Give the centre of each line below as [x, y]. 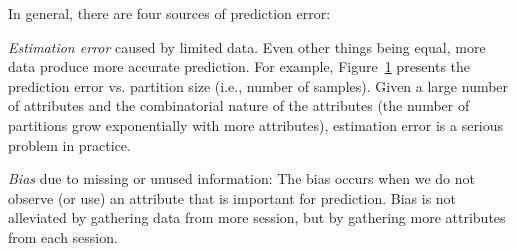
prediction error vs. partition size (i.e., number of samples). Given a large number [258, 85]
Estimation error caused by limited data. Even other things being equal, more [247, 46]
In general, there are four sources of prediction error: [169, 13]
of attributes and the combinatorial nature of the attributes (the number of [239, 105]
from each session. [63, 236]
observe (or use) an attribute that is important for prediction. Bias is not [232, 197]
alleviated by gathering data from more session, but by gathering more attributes [257, 217]
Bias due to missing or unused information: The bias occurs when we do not [241, 178]
